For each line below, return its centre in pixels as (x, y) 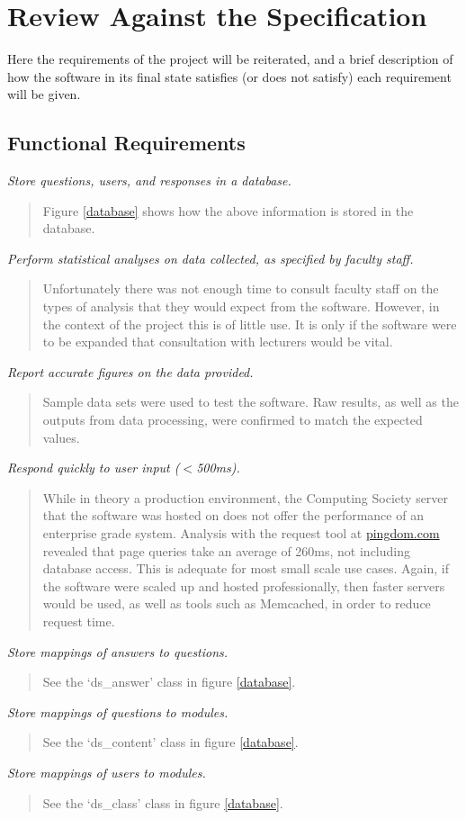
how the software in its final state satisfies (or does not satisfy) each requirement (229, 76)
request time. (79, 621)
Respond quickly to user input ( (94, 468)
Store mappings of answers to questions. (118, 651)
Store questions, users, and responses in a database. (149, 180)
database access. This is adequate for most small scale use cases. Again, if (246, 568)
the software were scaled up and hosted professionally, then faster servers (244, 585)
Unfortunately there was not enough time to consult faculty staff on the (241, 288)
